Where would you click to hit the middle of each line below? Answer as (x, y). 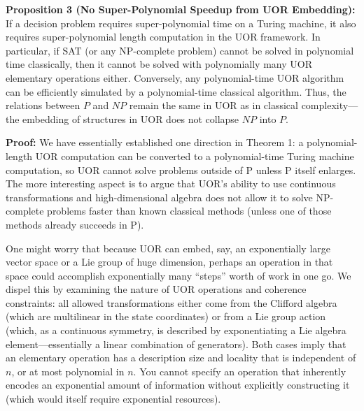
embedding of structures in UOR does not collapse (131, 118)
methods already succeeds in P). (75, 224)
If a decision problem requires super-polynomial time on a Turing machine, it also (181, 23)
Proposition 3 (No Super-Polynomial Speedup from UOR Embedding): (181, 9)
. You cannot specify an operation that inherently (240, 371)
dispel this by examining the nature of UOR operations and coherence (156, 289)
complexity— (330, 105)
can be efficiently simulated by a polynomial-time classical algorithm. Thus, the (176, 91)
